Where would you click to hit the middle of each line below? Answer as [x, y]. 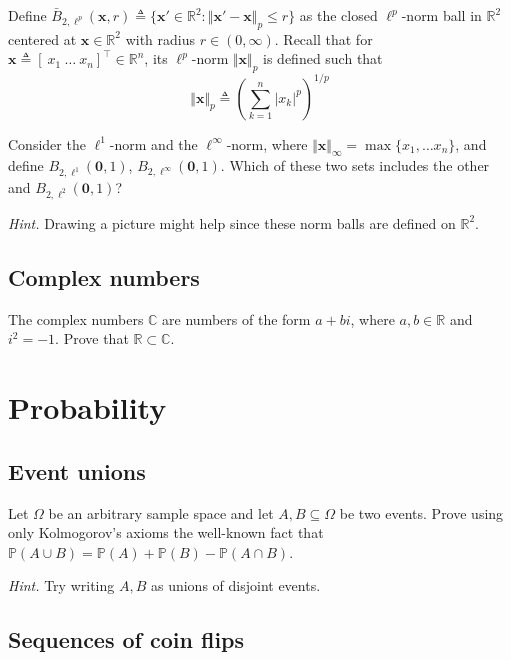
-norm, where [267, 143]
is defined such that [323, 58]
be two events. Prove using [421, 512]
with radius [160, 38]
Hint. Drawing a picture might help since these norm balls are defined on [232, 222]
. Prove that [92, 338]
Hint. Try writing [61, 585]
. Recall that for [323, 38]
